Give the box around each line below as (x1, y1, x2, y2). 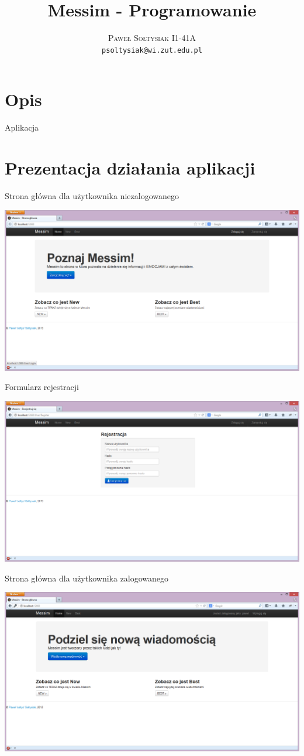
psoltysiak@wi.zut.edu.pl (102, 46, 202, 54)
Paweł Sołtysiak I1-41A (108, 32, 196, 44)
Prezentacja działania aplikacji (5, 156, 255, 180)
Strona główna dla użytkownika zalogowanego (5, 572, 169, 584)
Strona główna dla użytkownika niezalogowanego (5, 190, 179, 202)
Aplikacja (5, 121, 39, 134)
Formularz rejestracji (5, 381, 79, 393)
